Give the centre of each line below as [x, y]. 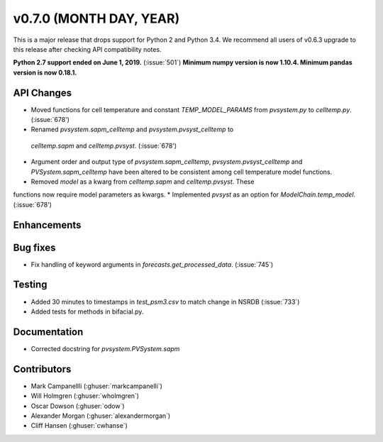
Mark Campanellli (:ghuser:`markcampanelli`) [97, 386]
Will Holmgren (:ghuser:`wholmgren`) [85, 396]
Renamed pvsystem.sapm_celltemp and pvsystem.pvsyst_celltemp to [132, 129]
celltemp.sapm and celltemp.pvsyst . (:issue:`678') [104, 145]
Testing [30, 285]
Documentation [48, 332]
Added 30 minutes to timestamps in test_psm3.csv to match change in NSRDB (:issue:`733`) [165, 302]
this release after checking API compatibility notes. [88, 49]
